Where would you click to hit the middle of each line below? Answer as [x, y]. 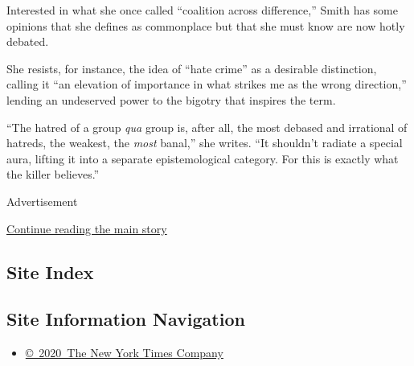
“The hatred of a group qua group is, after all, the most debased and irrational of [207, 127]
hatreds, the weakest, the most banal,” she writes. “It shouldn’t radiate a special [205, 143]
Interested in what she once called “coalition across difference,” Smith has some [203, 10]
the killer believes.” [53, 174]
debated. [28, 41]
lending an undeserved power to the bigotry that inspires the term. [171, 99]
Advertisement [42, 201]
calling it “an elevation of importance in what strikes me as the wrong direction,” [207, 84]
